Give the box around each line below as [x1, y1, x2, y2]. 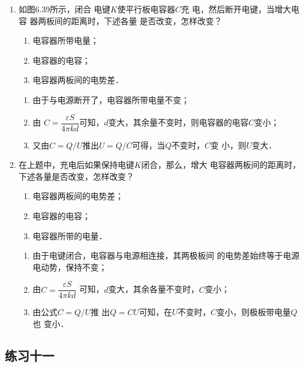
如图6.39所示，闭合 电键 [18, 3, 111, 15]
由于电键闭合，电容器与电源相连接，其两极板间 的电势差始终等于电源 [32, 249, 300, 262]
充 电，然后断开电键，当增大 [181, 3, 291, 15]
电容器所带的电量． [32, 229, 107, 242]
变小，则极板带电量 [216, 306, 291, 318]
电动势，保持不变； [32, 260, 107, 273]
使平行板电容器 [117, 3, 176, 15]
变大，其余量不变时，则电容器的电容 [108, 116, 249, 128]
